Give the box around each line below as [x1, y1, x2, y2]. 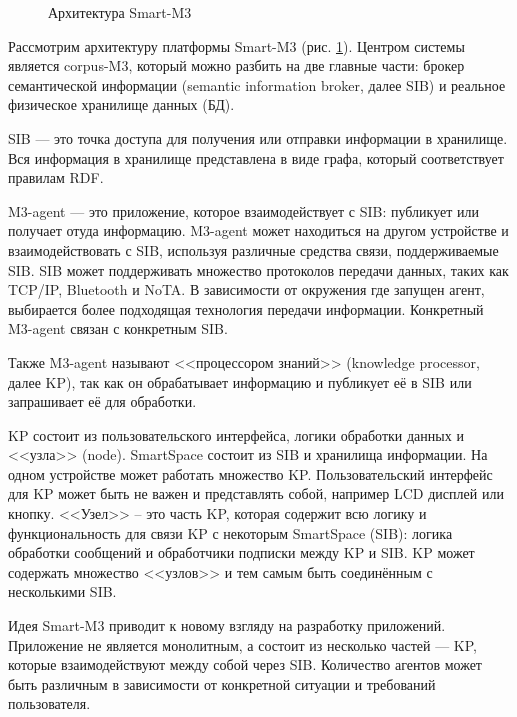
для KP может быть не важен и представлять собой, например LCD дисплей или [8, 483, 504, 504]
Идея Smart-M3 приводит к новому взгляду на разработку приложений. [8, 615, 446, 636]
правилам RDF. [8, 167, 104, 188]
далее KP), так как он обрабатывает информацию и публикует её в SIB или [8, 371, 472, 392]
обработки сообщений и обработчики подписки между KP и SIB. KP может [8, 542, 475, 563]
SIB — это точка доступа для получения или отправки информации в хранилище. [8, 127, 508, 148]
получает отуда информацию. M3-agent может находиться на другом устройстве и [8, 220, 509, 241]
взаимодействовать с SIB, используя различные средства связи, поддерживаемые [8, 239, 499, 260]
